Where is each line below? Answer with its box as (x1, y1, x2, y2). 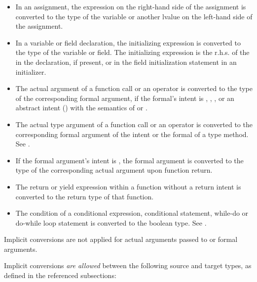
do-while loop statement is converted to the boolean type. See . (15, 217, 207, 228)
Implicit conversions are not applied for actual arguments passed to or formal (4, 234, 238, 244)
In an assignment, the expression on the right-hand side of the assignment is (15, 1, 246, 11)
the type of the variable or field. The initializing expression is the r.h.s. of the (15, 47, 250, 57)
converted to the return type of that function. (15, 191, 154, 201)
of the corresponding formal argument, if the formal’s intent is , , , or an (15, 93, 234, 103)
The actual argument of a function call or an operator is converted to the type (15, 83, 253, 94)
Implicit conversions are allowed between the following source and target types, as (4, 260, 252, 271)
